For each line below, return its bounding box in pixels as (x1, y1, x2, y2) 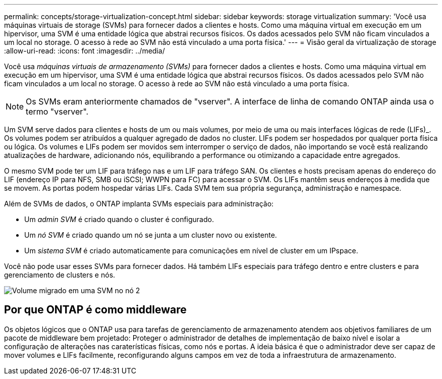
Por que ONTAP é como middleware (4, 303, 187, 316)
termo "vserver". (26, 106, 89, 117)
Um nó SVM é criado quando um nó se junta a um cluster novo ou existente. (24, 231, 277, 239)
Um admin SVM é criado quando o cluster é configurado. (24, 215, 214, 224)
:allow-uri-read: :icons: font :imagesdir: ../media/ (4, 46, 165, 55)
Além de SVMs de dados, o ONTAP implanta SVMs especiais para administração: (4, 199, 274, 208)
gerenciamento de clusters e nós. (4, 270, 116, 279)
